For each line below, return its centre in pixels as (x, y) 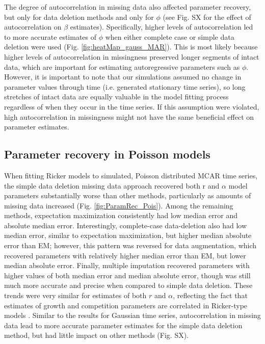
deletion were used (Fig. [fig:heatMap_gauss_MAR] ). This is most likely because (131, 47)
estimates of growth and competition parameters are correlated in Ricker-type (126, 305)
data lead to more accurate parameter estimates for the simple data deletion (123, 325)
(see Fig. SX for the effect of (207, 17)
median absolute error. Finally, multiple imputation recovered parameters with (127, 265)
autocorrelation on (33, 27)
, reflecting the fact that (210, 295)
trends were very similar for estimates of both (75, 295)
